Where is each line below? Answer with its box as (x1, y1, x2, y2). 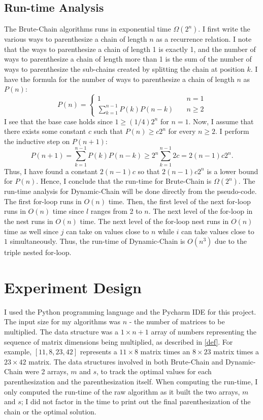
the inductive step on (4, 135, 70, 146)
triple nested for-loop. (4, 247, 72, 258)
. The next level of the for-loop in (148, 206, 253, 216)
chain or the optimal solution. (4, 406, 96, 416)
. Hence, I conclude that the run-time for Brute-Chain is (36, 176, 212, 186)
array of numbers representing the (151, 326, 257, 337)
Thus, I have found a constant (4, 165, 98, 176)
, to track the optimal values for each (96, 366, 212, 377)
